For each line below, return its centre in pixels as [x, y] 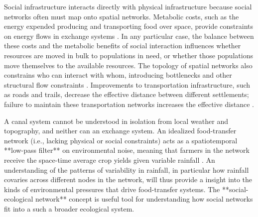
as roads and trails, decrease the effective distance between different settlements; [127, 94]
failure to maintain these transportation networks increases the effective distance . [129, 104]
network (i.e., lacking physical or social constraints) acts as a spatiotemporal [121, 140]
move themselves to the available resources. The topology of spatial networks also [128, 65]
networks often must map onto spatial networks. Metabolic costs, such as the [122, 16]
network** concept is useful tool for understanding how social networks [144, 199]
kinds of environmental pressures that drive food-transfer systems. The [112, 189]
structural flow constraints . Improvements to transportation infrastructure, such [127, 84]
